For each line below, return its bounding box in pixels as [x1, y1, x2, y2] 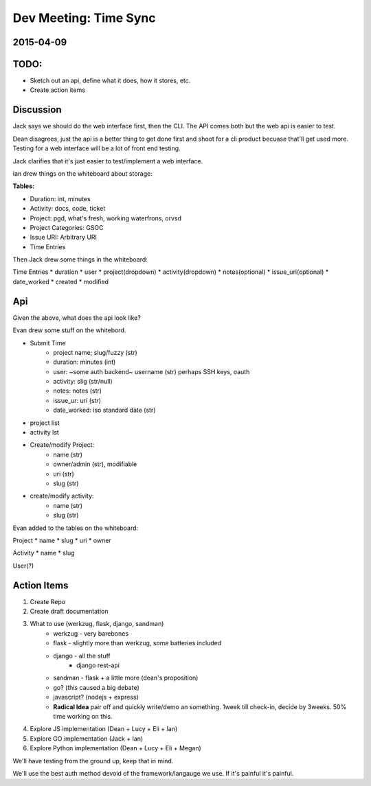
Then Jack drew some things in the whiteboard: [12, 255, 148, 264]
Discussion [12, 104, 62, 116]
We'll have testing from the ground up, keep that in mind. [12, 756, 174, 765]
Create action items [30, 86, 86, 94]
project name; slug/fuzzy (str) [53, 348, 137, 356]
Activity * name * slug [12, 549, 75, 557]
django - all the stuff [53, 651, 111, 660]
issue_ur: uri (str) [53, 396, 101, 404]
